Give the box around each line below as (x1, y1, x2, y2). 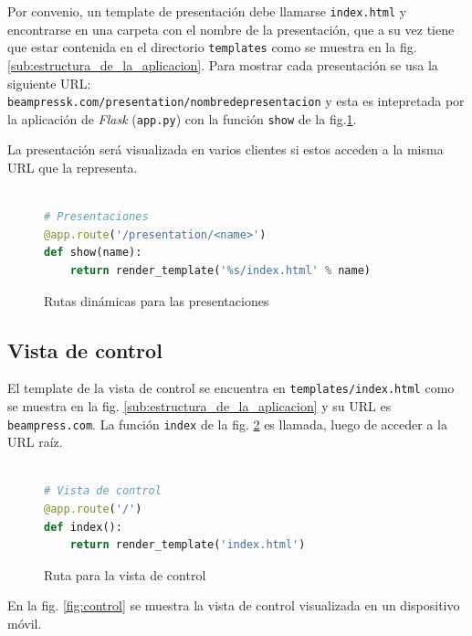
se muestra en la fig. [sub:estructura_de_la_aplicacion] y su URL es (7, 397, 392, 416)
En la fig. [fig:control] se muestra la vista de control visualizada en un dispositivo (7, 596, 460, 615)
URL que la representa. (7, 158, 138, 176)
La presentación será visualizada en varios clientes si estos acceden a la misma (7, 140, 444, 159)
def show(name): (44, 246, 142, 260)
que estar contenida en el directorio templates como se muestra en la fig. (7, 37, 417, 57)
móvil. (7, 614, 42, 633)
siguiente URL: (7, 73, 91, 92)
